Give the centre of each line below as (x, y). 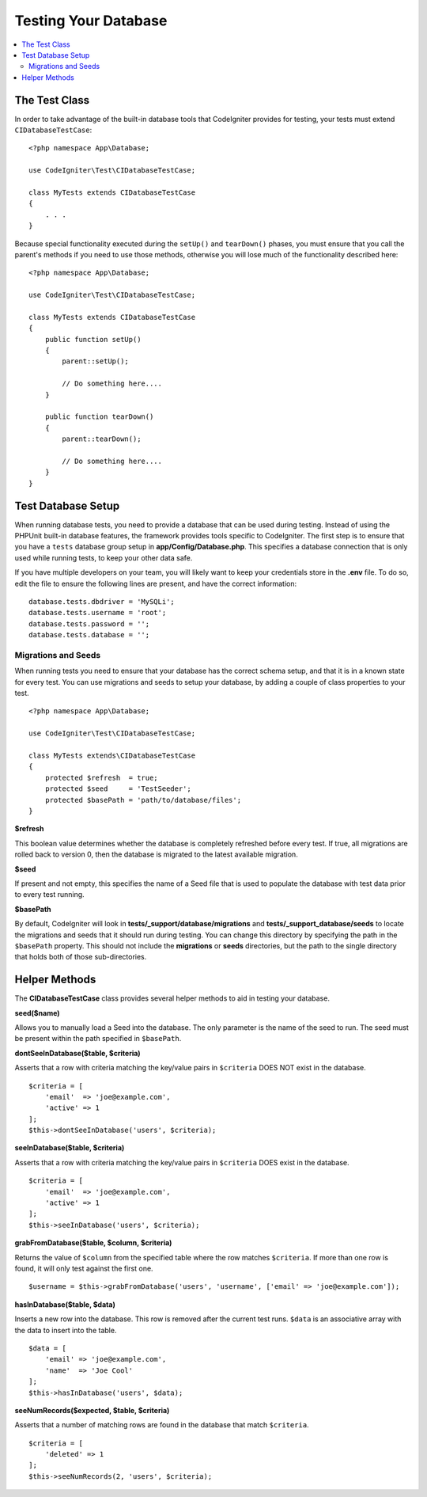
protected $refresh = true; (101, 777)
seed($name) (37, 1013)
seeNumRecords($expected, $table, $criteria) (92, 1410)
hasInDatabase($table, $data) (65, 1304)
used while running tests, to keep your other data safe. (104, 557)
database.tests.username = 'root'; (98, 613)
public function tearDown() (99, 417)
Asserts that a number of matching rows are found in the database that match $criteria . (162, 1425)
